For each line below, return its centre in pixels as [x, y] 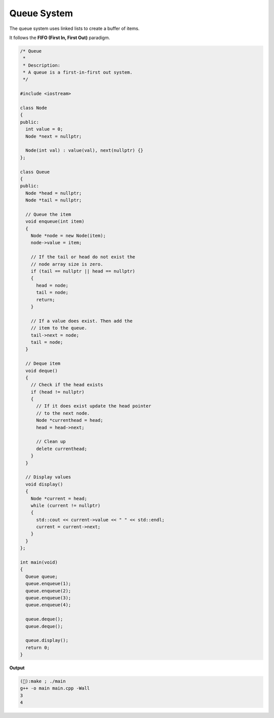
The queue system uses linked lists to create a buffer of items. [74, 28]
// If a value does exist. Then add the [82, 321]
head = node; [52, 285]
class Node [33, 108]
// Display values [48, 477]
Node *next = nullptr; [54, 136]
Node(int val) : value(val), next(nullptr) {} [84, 150]
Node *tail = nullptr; [54, 200]
